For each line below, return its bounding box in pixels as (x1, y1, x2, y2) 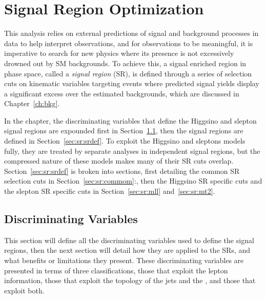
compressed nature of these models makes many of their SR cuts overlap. (4, 155, 234, 166)
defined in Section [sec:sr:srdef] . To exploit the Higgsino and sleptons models (4, 135, 245, 146)
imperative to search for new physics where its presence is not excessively (4, 48, 234, 58)
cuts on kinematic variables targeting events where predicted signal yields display (4, 78, 259, 89)
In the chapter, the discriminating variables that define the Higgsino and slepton (4, 115, 257, 126)
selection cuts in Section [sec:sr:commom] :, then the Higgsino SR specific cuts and (4, 175, 262, 186)
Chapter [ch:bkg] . (4, 98, 60, 109)
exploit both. (4, 285, 45, 295)
